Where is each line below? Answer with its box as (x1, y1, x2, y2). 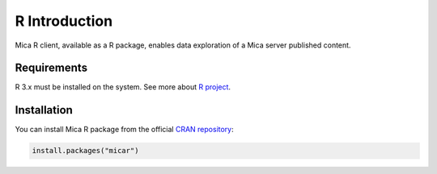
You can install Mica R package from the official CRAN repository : (15, 125, 234, 135)
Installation (15, 103, 73, 117)
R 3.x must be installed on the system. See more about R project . (15, 82, 231, 92)
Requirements (15, 61, 88, 75)
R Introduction (15, 12, 113, 30)
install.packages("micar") (32, 146, 139, 155)
